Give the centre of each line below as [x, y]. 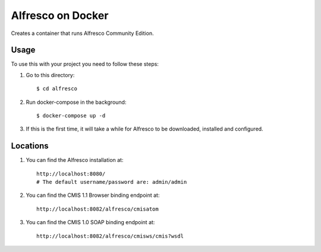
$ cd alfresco [57, 89]
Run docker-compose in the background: [76, 102]
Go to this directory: [50, 75]
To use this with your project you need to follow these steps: [85, 64]
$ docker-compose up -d [71, 116]
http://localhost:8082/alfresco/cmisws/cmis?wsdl [110, 236]
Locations [30, 146]
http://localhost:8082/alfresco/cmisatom [97, 209]
